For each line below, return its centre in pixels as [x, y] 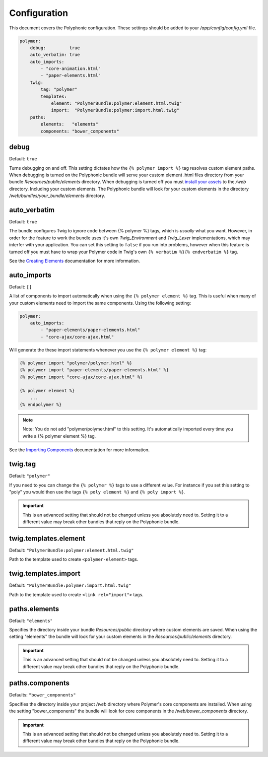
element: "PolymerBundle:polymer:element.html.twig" [116, 103]
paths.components [39, 683]
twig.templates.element [47, 538]
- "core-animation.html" [71, 69]
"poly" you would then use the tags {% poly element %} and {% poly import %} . [97, 492]
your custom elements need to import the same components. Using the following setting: [100, 303]
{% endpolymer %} [41, 405]
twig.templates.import [45, 574]
